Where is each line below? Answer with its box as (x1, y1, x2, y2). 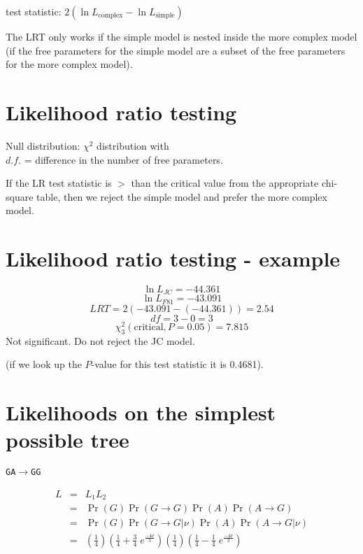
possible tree (6, 425, 129, 454)
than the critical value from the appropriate (131, 176, 319, 190)
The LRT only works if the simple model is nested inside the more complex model (6, 29, 357, 43)
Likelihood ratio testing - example (6, 244, 341, 273)
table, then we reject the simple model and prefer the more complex (36, 189, 327, 204)
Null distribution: (6, 138, 80, 152)
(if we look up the (6, 357, 82, 371)
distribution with (97, 138, 169, 152)
